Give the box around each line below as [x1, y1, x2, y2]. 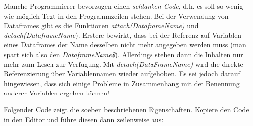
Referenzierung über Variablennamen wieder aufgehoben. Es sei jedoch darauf [4, 68, 240, 79]
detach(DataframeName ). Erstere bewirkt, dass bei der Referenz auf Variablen [4, 30, 242, 40]
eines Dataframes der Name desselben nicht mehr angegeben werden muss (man [4, 39, 246, 50]
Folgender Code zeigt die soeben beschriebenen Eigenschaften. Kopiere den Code [4, 104, 249, 114]
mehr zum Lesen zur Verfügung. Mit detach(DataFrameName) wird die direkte [4, 59, 243, 69]
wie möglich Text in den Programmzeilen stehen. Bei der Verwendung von [4, 10, 229, 21]
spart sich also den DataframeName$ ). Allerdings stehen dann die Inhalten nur [4, 49, 243, 59]
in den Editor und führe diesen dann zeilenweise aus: [4, 114, 164, 124]
